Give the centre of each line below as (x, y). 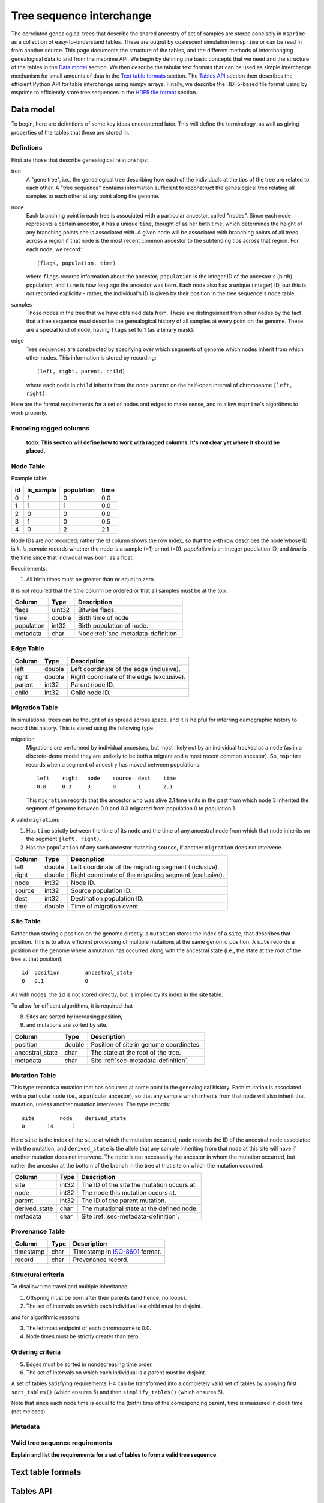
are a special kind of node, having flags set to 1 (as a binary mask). (110, 329)
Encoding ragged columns (50, 428)
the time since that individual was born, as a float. (73, 557)
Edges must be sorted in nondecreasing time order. (89, 1364)
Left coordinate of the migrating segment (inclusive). (145, 867)
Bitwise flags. (97, 610)
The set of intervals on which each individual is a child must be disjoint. (114, 1306)
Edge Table (28, 649)
